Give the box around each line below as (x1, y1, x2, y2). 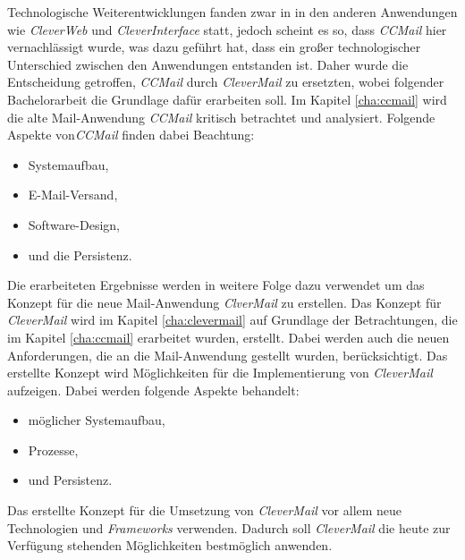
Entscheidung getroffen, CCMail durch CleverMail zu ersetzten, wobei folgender (7, 72, 444, 91)
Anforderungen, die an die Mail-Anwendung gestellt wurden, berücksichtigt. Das (7, 345, 448, 364)
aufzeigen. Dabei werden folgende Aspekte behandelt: (7, 380, 300, 399)
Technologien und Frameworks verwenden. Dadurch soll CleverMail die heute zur (7, 518, 451, 537)
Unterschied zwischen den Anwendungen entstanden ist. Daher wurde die (7, 55, 409, 73)
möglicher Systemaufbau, (28, 411, 165, 429)
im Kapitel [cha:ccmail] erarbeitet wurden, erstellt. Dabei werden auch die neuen (7, 327, 450, 346)
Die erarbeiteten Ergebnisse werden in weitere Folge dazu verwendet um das (7, 276, 425, 294)
